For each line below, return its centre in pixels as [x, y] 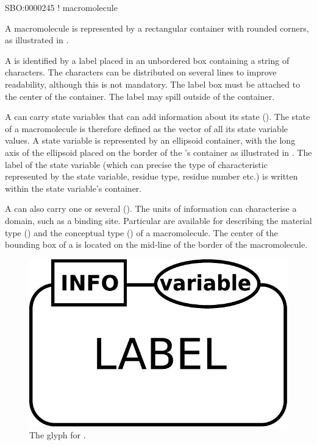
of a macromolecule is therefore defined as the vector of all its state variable [147, 128]
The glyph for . [58, 435]
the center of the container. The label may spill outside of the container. [140, 96]
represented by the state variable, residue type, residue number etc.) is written [151, 176]
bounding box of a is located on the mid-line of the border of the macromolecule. [156, 244]
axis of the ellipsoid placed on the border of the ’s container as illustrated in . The [158, 152]
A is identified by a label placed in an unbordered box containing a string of [147, 60]
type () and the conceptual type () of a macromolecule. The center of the [141, 232]
